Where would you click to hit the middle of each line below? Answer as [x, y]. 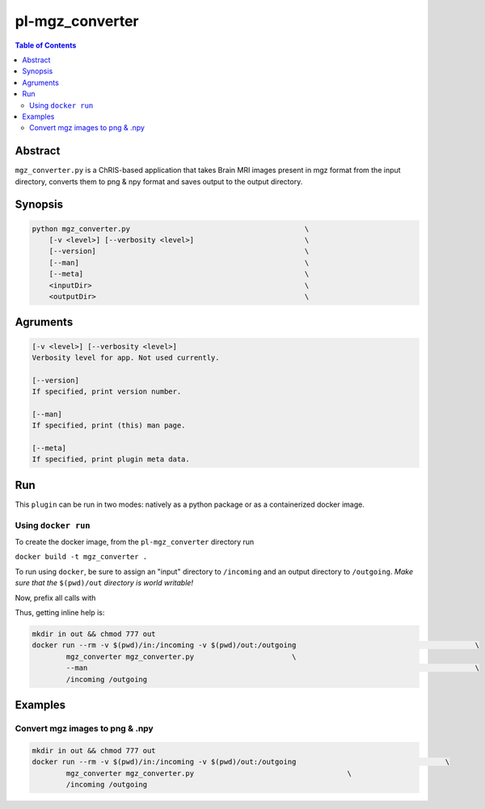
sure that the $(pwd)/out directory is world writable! [104, 583]
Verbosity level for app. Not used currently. [126, 357]
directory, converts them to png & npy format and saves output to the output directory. [159, 181]
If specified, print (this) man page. [109, 426]
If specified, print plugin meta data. [111, 459]
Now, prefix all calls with [55, 597]
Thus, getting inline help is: [60, 613]
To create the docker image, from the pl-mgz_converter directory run [135, 542]
